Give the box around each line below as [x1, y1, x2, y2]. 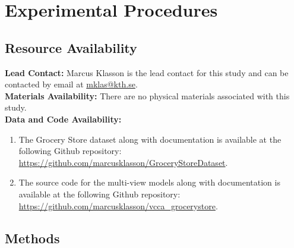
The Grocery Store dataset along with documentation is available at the [18, 133, 282, 145]
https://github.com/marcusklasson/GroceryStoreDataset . [18, 156, 228, 168]
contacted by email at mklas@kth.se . [5, 78, 138, 90]
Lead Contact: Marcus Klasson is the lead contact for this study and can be [5, 66, 289, 79]
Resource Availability [5, 38, 137, 56]
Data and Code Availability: [5, 112, 122, 125]
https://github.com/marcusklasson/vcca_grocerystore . [18, 199, 218, 212]
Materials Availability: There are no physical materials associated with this [5, 89, 290, 102]
